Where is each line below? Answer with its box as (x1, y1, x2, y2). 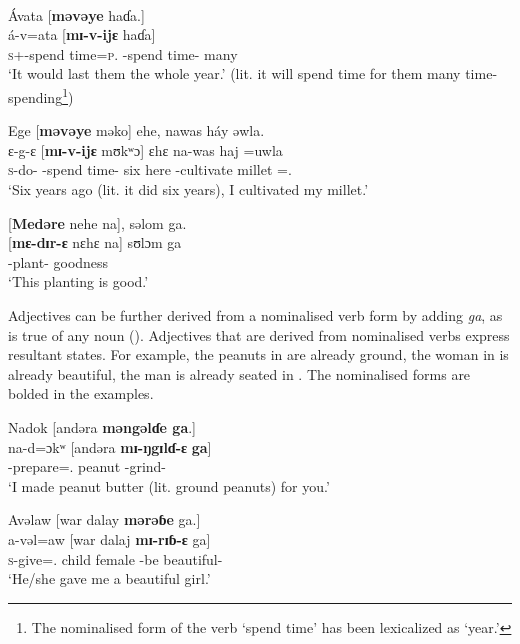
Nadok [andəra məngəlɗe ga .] (8, 416, 197, 437)
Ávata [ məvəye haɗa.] (8, 4, 145, 25)
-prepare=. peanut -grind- (8, 456, 167, 477)
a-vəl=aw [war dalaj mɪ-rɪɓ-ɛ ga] (8, 528, 211, 549)
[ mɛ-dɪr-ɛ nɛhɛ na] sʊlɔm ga (8, 232, 182, 253)
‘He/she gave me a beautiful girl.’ (8, 568, 211, 589)
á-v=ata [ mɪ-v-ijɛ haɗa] (8, 24, 156, 45)
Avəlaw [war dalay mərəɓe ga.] (8, 509, 201, 530)
